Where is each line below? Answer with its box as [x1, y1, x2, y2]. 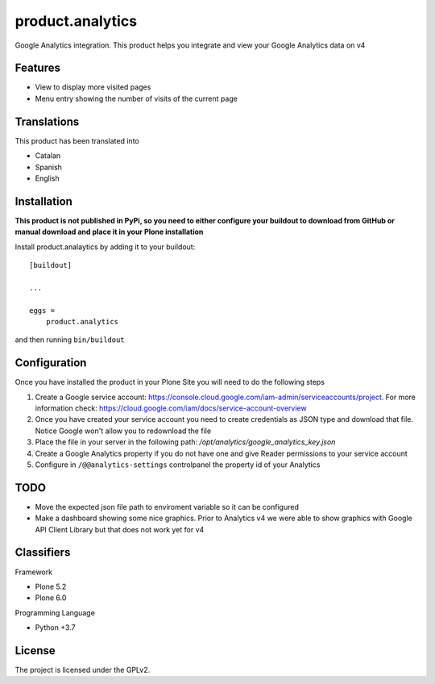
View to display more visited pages [35, 82, 151, 92]
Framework [14, 567, 52, 577]
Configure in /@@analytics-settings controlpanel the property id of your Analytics [35, 460, 321, 469]
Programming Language [14, 607, 96, 617]
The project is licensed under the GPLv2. [14, 665, 151, 675]
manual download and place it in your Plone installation [14, 227, 204, 237]
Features [14, 61, 60, 75]
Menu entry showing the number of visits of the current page [35, 94, 238, 103]
